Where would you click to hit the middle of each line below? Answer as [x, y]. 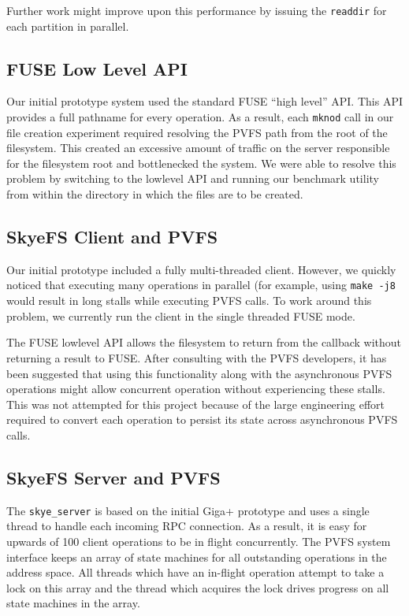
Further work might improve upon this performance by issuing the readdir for [197, 10]
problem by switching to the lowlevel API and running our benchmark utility [193, 178]
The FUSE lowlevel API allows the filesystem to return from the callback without [204, 342]
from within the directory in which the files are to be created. [155, 194]
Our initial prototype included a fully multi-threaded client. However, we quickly [201, 269]
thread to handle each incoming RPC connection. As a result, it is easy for [187, 526]
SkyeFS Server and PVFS [113, 477]
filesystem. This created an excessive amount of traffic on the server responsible [198, 148]
